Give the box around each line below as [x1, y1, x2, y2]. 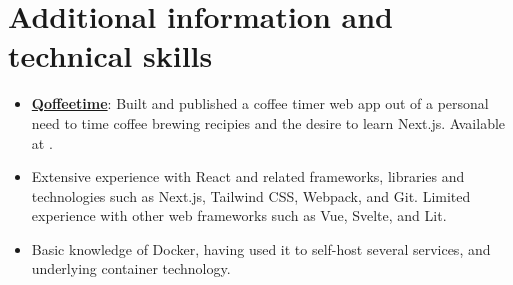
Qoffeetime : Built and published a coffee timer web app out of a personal [31, 93, 489, 114]
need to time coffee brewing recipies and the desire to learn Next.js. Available [31, 112, 506, 133]
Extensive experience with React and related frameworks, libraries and [31, 166, 465, 187]
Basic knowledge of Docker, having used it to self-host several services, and [31, 238, 491, 259]
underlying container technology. [31, 258, 231, 279]
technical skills [8, 35, 213, 76]
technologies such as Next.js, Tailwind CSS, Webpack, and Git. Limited [31, 185, 471, 206]
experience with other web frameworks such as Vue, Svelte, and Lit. [31, 205, 447, 226]
